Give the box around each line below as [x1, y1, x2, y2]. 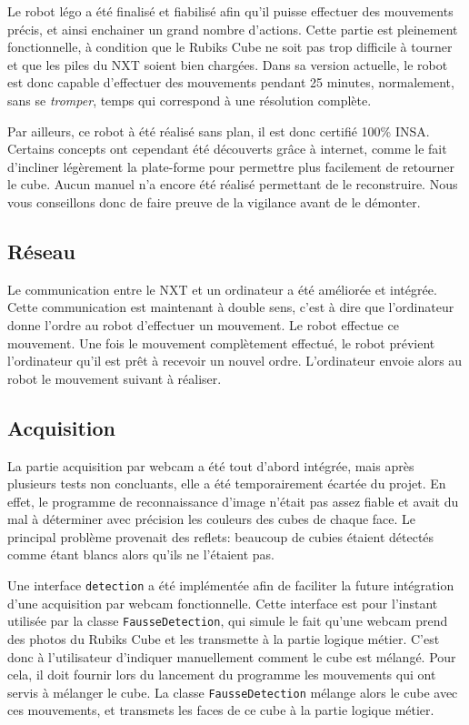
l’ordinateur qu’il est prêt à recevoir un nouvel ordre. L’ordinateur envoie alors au [7, 351, 463, 370]
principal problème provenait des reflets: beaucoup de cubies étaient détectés [7, 527, 434, 546]
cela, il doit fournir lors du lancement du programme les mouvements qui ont [7, 665, 436, 684]
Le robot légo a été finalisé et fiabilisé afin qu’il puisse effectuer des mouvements [7, 2, 454, 20]
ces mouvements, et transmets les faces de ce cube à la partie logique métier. [7, 700, 434, 720]
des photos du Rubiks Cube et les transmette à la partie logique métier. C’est [7, 629, 440, 648]
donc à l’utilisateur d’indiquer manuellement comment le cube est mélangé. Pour [7, 647, 456, 666]
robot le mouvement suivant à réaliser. [7, 368, 222, 388]
